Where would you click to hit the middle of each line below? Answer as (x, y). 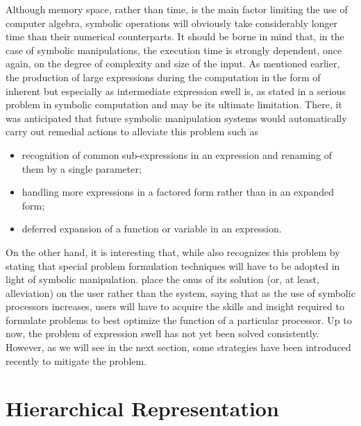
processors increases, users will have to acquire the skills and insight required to (175, 306)
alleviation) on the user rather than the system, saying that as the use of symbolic (180, 292)
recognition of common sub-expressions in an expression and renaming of (177, 154)
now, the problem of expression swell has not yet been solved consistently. (162, 333)
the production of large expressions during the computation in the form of (163, 77)
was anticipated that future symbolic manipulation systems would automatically (176, 118)
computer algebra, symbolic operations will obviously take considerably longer (172, 23)
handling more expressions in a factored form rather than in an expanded (178, 192)
